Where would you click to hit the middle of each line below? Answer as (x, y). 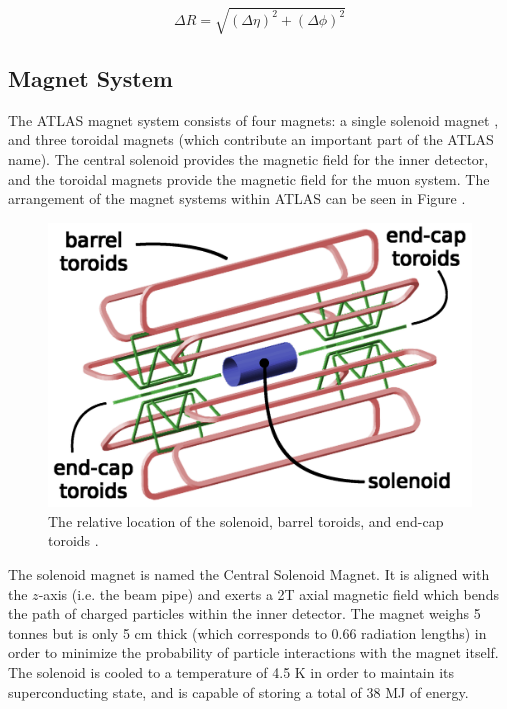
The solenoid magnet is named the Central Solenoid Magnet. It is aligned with (249, 573)
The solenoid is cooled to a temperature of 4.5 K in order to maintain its (231, 671)
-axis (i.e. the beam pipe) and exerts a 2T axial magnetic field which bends (268, 593)
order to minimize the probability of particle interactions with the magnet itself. (253, 652)
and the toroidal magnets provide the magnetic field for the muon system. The (249, 178)
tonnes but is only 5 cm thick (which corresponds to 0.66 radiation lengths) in (247, 632)
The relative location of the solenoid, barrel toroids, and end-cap (246, 520)
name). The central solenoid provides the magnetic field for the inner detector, (248, 158)
